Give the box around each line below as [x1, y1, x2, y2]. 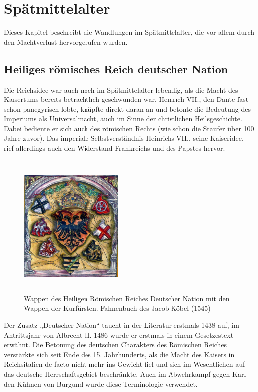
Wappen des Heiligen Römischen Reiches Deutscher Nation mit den [24, 293, 230, 303]
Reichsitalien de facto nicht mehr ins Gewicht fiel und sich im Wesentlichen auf [4, 359, 245, 369]
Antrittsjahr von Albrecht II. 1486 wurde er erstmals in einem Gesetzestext [4, 329, 234, 340]
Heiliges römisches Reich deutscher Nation [4, 61, 228, 76]
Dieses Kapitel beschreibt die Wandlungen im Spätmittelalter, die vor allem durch [4, 27, 255, 37]
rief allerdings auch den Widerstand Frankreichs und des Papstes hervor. [4, 143, 225, 153]
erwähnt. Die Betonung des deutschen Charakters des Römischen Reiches [4, 339, 227, 350]
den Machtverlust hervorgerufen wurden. [4, 36, 128, 47]
